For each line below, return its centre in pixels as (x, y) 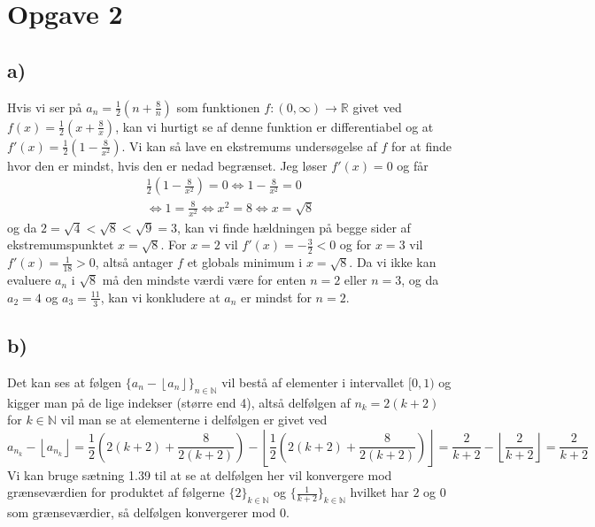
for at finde (421, 145)
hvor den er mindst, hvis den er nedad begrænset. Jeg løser (167, 165)
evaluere (29, 280)
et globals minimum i (245, 262)
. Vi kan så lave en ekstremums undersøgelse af (249, 145)
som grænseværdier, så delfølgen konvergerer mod (142, 512)
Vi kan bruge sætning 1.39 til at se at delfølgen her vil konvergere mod (200, 474)
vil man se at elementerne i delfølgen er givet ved (194, 420)
